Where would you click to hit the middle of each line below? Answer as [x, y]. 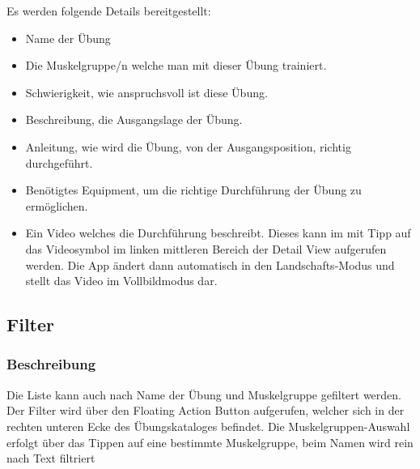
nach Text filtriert [51, 458]
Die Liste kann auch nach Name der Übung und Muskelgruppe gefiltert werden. [204, 394]
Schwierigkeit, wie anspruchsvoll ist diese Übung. [146, 92]
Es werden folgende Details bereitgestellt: [109, 11]
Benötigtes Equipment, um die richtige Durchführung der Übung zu [193, 190]
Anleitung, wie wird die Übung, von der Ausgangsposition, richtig [188, 146]
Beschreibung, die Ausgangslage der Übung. [134, 119]
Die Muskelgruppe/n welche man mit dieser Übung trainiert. [176, 65]
